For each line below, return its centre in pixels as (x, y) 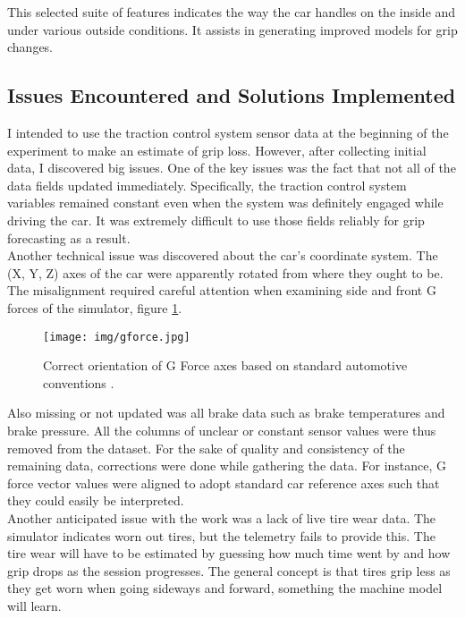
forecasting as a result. (69, 237)
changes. (30, 47)
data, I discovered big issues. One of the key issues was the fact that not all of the (232, 168)
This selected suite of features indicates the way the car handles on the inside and (232, 12)
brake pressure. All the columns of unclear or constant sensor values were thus (222, 430)
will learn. (34, 605)
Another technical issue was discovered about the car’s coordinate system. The (223, 255)
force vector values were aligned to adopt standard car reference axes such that (224, 483)
